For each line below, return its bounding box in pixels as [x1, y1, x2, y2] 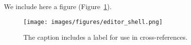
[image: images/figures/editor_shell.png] [23, 18, 163, 25]
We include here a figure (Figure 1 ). [4, 1, 112, 11]
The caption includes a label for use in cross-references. [23, 32, 188, 42]
